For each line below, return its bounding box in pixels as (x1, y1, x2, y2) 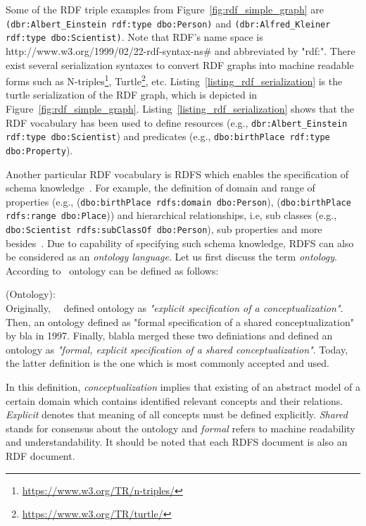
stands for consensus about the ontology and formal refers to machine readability (6, 420, 355, 435)
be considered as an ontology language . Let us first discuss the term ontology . (6, 249, 337, 264)
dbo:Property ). (6, 142, 73, 157)
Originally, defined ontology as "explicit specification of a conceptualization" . (6, 301, 343, 315)
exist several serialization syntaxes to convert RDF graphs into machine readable (6, 57, 354, 72)
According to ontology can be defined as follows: (6, 263, 219, 277)
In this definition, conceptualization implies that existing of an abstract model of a (6, 380, 360, 394)
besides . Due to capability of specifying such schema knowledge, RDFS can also (6, 235, 354, 250)
